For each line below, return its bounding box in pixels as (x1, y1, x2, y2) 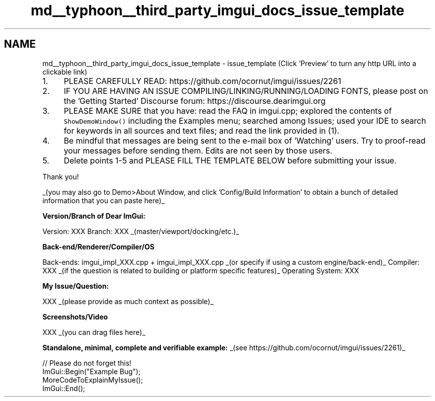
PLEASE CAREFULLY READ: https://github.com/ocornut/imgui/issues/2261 (64, 76, 341, 86)
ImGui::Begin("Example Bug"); (42, 367, 141, 376)
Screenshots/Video (42, 312, 108, 321)
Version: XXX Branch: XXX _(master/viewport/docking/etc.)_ (42, 227, 239, 236)
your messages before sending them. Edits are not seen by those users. (64, 145, 333, 156)
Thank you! (42, 172, 79, 181)
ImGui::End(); (42, 384, 85, 393)
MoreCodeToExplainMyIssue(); (42, 375, 143, 384)
